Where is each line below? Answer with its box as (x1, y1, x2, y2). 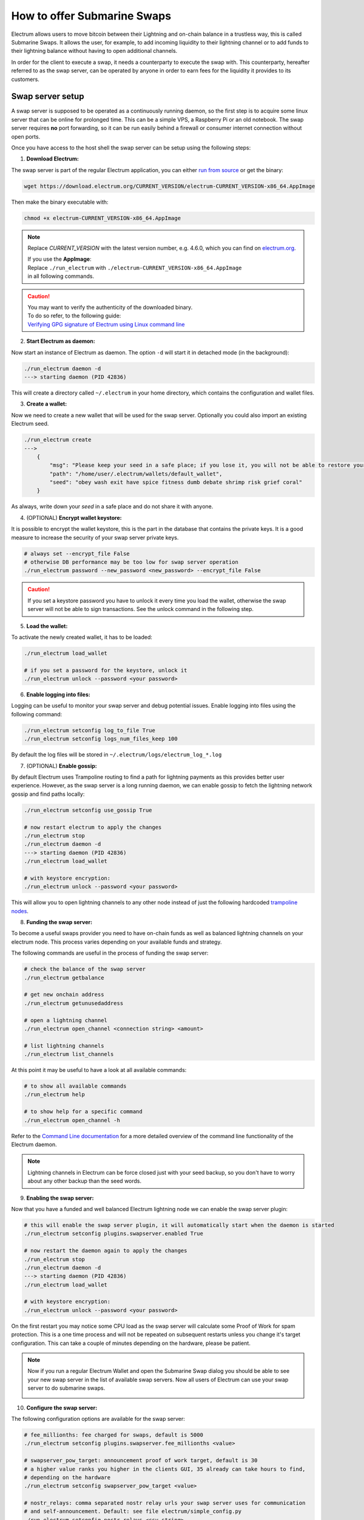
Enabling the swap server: (26, 1194, 94, 1201)
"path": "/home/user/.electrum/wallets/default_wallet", (49, 470, 223, 477)
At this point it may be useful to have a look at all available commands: (11, 1066, 187, 1074)
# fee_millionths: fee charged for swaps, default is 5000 (24, 1431, 203, 1438)
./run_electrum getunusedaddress (24, 1000, 124, 1006)
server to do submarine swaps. (27, 1384, 106, 1392)
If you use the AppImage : (27, 255, 92, 263)
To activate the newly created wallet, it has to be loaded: (11, 633, 153, 641)
